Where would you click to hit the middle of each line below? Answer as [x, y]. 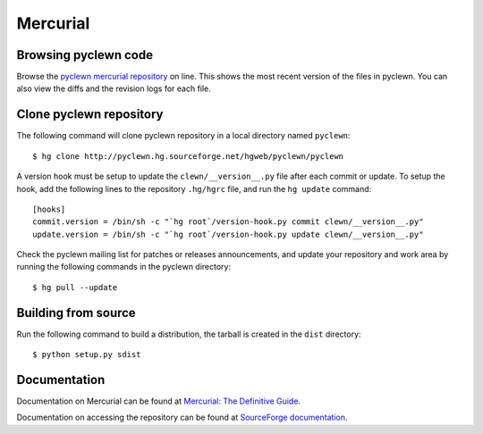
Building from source [76, 313]
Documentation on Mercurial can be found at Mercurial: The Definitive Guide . [159, 401]
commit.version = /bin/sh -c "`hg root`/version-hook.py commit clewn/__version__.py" [228, 222]
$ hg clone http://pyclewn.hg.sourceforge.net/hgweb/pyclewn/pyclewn [188, 156]
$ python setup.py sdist [87, 355]
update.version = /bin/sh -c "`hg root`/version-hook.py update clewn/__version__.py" [228, 234]
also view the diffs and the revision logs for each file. [114, 88]
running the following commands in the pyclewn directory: [124, 267]
